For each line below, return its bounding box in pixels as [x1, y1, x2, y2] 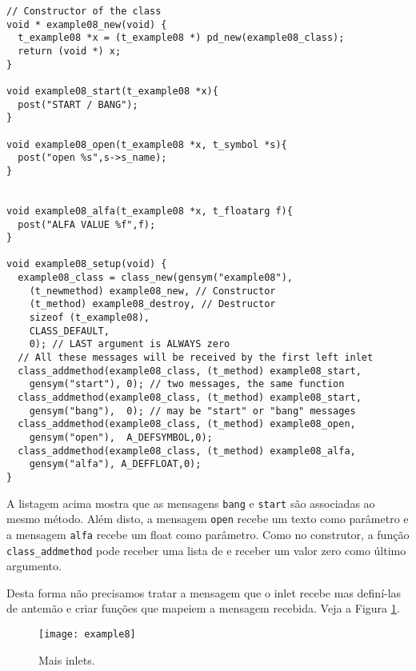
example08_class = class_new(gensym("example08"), [18, 272, 293, 284]
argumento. [6, 557, 62, 574]
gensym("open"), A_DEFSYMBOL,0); [29, 432, 213, 443]
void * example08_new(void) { [6, 18, 167, 30]
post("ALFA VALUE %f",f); [18, 218, 156, 230]
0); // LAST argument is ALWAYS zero [29, 338, 230, 350]
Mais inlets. [38, 651, 95, 668]
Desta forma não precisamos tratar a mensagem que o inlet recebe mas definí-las [6, 584, 402, 601]
